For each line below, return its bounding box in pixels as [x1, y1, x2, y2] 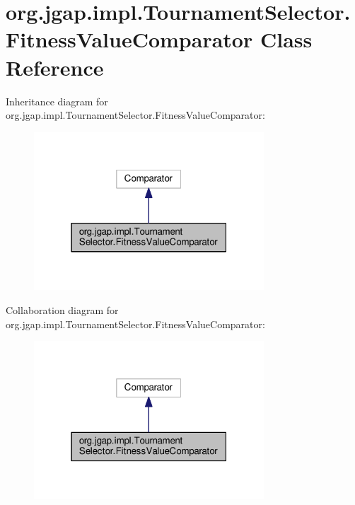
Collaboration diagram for [6, 302, 119, 317]
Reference [6, 52, 104, 81]
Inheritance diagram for [6, 93, 108, 108]
